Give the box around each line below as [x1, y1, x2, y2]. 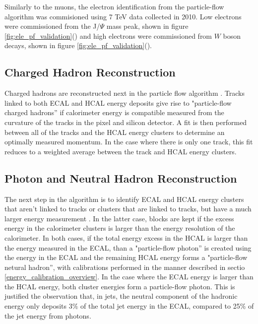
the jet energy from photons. [4, 310, 91, 321]
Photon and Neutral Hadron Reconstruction [4, 170, 237, 186]
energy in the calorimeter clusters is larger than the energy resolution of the [4, 223, 235, 233]
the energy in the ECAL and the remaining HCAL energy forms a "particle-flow [4, 252, 248, 262]
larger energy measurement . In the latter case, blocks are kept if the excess [4, 213, 234, 223]
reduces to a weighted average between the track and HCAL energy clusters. [4, 146, 237, 156]
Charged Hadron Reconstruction [4, 65, 176, 80]
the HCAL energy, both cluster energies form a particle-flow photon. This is [4, 281, 235, 291]
